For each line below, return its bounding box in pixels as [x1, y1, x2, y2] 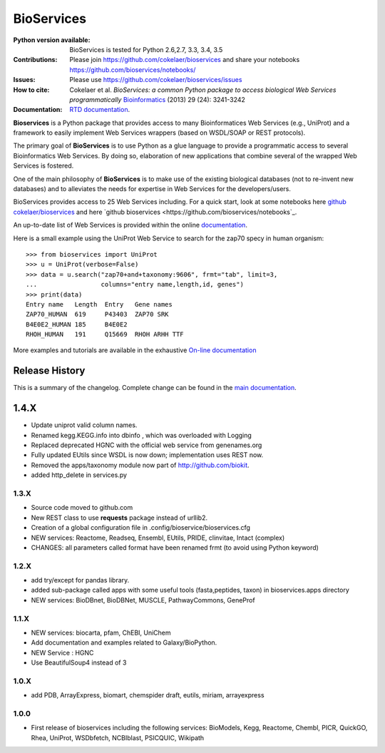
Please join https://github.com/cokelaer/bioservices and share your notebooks [69, 56, 300, 64]
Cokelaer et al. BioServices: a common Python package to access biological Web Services [69, 86, 337, 94]
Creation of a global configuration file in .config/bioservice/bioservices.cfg [31, 523, 251, 532]
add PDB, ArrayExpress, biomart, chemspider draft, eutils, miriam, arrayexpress [31, 691, 265, 700]
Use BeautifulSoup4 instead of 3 [31, 658, 127, 667]
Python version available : [13, 36, 91, 44]
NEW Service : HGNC [31, 648, 94, 657]
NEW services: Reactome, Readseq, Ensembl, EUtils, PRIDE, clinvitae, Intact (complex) [31, 533, 285, 542]
